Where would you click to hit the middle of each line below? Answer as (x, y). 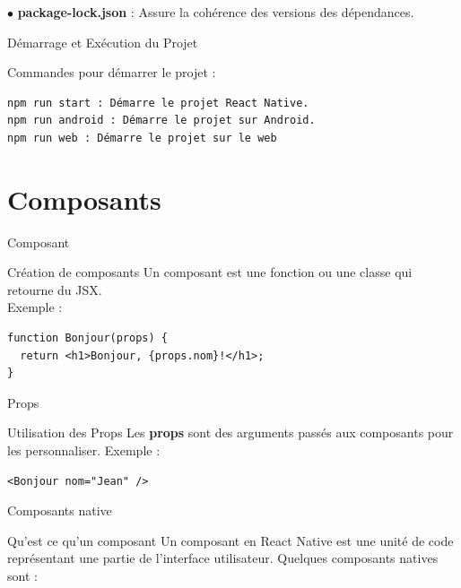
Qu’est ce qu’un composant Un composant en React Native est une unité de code (230, 540)
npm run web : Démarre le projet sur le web (142, 138)
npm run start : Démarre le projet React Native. (158, 103)
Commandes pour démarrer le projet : (112, 72)
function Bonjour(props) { (87, 338)
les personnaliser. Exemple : (84, 450)
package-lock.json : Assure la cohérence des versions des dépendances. (216, 12)
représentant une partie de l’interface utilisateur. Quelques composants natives (223, 558)
